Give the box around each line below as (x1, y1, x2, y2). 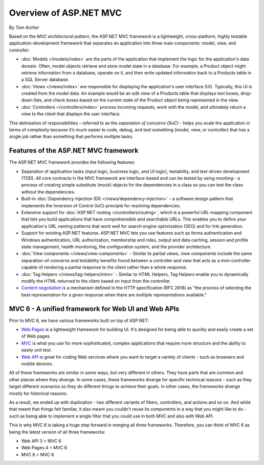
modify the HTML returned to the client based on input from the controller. (21, 278, 171, 284)
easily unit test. (21, 347, 52, 353)
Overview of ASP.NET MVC (9, 7, 122, 18)
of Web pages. (21, 333, 51, 339)
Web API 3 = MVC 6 (21, 438, 62, 443)
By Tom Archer (9, 24, 39, 30)
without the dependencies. (21, 189, 75, 195)
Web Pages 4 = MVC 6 (21, 445, 67, 451)
